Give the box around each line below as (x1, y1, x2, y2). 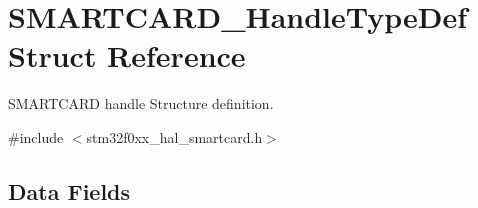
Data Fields (8, 175, 131, 206)
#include (8, 126, 64, 147)
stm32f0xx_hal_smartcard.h (86, 126, 263, 147)
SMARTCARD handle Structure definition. (8, 93, 274, 114)
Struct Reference (8, 35, 246, 76)
